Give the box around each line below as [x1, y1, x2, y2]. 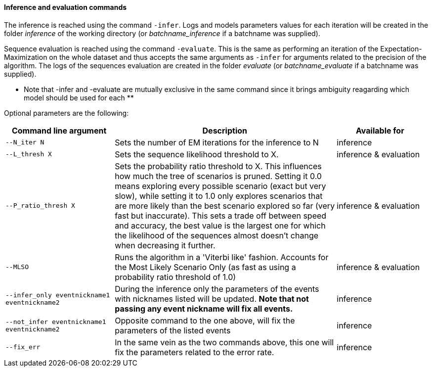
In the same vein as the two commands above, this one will [115, 337, 334, 347]
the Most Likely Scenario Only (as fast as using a [115, 262, 296, 272]
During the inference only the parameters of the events [115, 283, 319, 294]
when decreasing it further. [115, 240, 216, 250]
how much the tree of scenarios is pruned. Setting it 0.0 [115, 171, 322, 181]
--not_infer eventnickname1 [5, 318, 106, 325]
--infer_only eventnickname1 [5, 291, 110, 299]
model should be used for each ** [24, 93, 134, 102]
